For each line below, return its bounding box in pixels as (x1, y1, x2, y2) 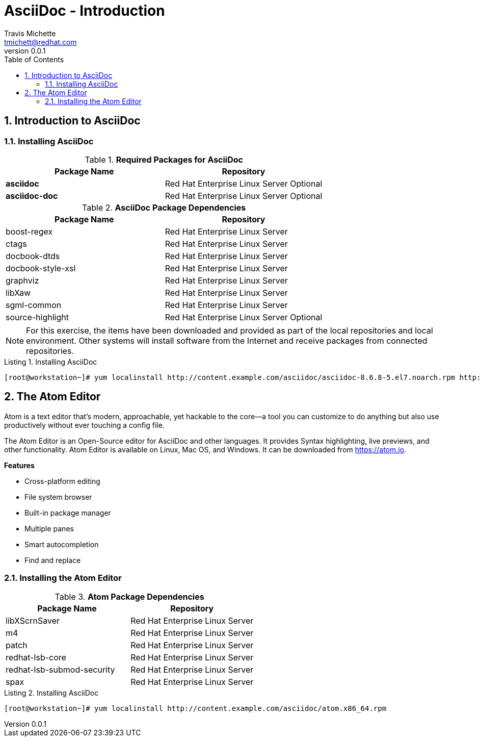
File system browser (24, 492, 92, 501)
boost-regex (6, 226, 53, 237)
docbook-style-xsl (6, 263, 76, 273)
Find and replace (24, 555, 81, 565)
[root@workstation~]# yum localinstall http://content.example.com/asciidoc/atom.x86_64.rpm (4, 704, 387, 712)
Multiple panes (24, 524, 74, 533)
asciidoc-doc (6, 190, 58, 201)
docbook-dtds (6, 250, 60, 261)
